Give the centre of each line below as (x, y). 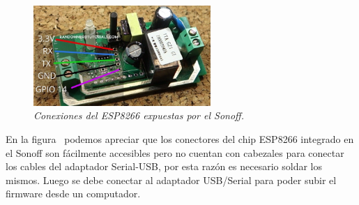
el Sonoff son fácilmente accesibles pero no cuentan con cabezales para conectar (175, 152)
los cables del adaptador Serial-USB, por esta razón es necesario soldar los (164, 166)
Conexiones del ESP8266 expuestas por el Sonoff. (139, 115)
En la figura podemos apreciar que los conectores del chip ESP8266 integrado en (180, 139)
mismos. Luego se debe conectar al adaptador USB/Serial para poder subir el (171, 180)
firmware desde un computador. (73, 193)
